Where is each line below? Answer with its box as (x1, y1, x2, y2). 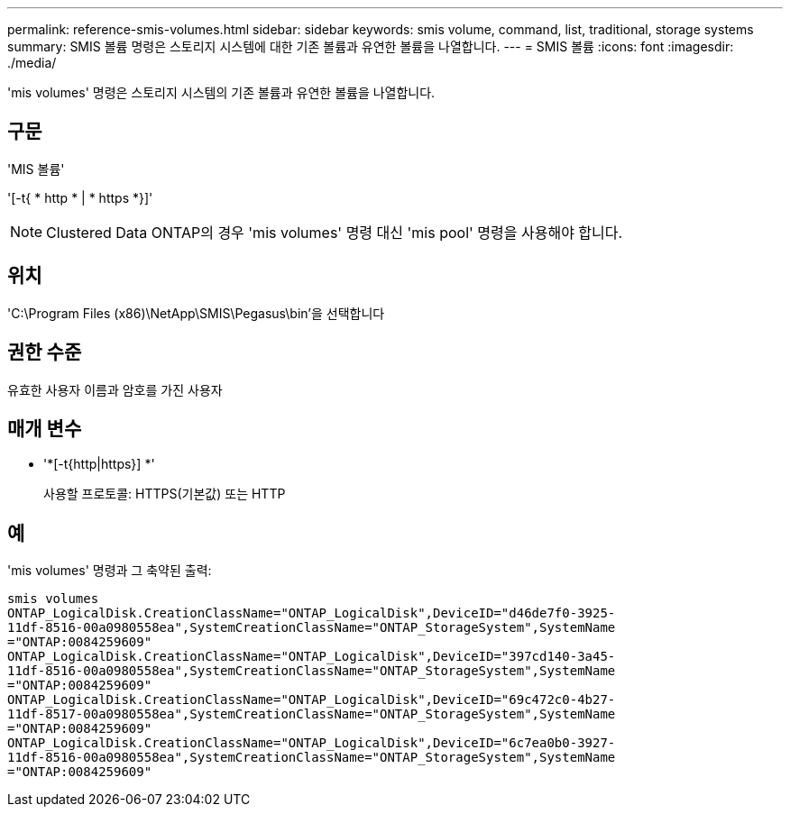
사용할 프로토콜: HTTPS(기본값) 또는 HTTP (43, 486, 286, 502)
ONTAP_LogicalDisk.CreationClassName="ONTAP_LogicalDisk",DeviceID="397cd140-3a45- (7, 649, 616, 664)
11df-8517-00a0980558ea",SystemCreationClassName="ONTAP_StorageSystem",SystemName (7, 707, 616, 722)
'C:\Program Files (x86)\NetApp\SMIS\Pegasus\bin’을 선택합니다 (7, 305, 385, 321)
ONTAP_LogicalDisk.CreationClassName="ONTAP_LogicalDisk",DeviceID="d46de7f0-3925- (7, 606, 616, 621)
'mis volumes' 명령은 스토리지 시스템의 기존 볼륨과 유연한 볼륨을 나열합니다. (7, 85, 436, 100)
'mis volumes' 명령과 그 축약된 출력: (7, 562, 212, 579)
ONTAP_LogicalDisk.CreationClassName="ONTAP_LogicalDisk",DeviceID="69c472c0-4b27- (7, 692, 616, 708)
